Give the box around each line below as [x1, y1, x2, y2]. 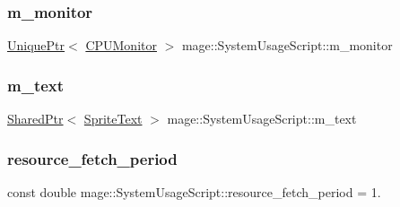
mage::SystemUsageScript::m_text [167, 109, 357, 128]
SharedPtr [7, 109, 64, 128]
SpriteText [83, 109, 143, 128]
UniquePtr [7, 36, 65, 55]
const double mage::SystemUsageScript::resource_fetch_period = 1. [7, 182, 381, 201]
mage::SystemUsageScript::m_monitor [181, 36, 393, 55]
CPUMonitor [85, 36, 157, 55]
